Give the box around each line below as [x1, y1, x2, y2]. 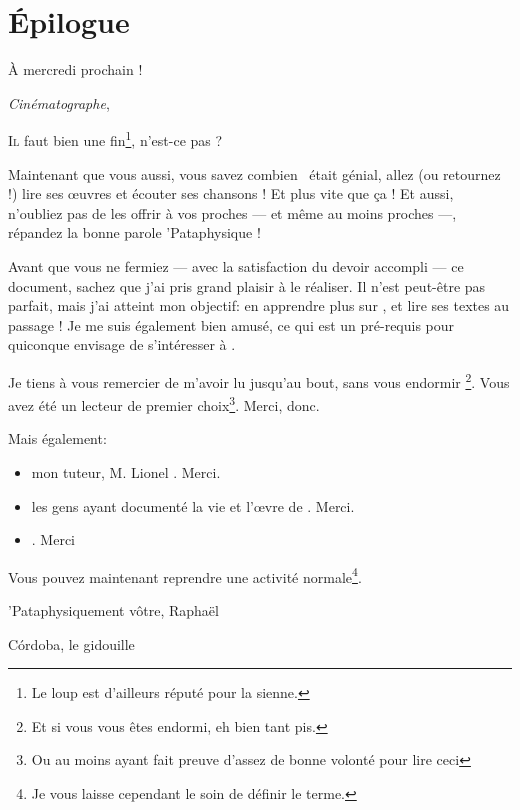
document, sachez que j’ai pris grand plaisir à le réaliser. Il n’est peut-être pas [8, 275, 486, 296]
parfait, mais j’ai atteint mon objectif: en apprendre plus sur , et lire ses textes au [8, 295, 510, 316]
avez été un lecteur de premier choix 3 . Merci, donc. [8, 392, 320, 415]
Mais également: [8, 428, 107, 449]
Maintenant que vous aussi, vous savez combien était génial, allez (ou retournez [8, 163, 501, 184]
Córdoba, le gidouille [8, 633, 135, 654]
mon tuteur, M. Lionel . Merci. [31, 462, 221, 482]
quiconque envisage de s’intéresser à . [8, 334, 236, 355]
